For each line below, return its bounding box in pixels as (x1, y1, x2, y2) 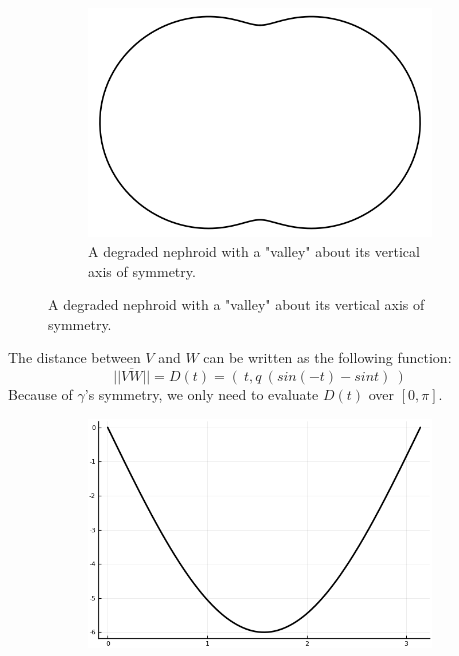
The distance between (8, 347, 141, 368)
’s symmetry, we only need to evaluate (84, 384, 319, 405)
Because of (8, 384, 73, 405)
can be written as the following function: (203, 347, 452, 368)
